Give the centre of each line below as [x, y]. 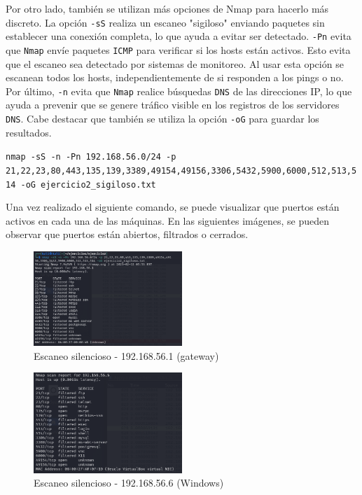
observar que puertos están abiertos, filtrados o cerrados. [127, 234]
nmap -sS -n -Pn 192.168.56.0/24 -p [91, 157]
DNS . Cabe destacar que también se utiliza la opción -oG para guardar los [162, 118]
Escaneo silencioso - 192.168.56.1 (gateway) [126, 355]
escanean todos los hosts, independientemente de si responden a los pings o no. [175, 77]
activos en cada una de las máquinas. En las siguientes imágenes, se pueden [167, 220]
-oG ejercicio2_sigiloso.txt [88, 184]
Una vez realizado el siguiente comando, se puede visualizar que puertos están [173, 207]
